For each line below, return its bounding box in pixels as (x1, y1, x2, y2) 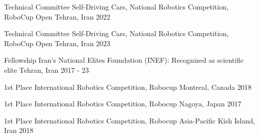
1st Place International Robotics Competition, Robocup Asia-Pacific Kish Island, (4, 115, 255, 125)
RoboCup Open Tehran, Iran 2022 (4, 11, 111, 22)
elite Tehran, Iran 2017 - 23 (4, 64, 89, 75)
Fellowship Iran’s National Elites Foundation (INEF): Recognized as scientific (4, 55, 244, 65)
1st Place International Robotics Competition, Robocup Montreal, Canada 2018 (4, 81, 252, 92)
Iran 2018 (4, 125, 33, 135)
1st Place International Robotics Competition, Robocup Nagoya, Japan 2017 (4, 98, 242, 109)
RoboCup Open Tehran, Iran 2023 (4, 38, 111, 48)
